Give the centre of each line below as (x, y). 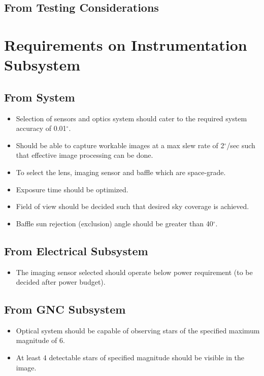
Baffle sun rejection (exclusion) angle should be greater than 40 (114, 223)
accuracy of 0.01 (41, 128)
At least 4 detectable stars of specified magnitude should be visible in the (130, 357)
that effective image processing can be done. (85, 155)
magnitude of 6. (40, 340)
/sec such (241, 145)
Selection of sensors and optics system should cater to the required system (131, 118)
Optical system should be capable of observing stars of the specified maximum (138, 330)
